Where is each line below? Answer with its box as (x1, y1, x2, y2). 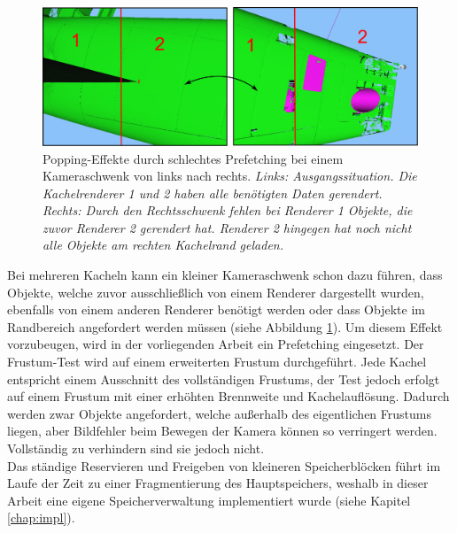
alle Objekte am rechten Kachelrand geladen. (43, 236, 283, 254)
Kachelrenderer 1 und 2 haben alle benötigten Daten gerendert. (43, 183, 383, 202)
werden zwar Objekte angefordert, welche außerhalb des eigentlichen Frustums (7, 404, 431, 422)
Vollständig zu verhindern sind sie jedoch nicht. (7, 439, 265, 458)
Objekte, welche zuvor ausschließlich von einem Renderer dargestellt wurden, (7, 282, 424, 301)
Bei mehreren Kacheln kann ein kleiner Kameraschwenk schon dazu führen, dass (7, 266, 443, 284)
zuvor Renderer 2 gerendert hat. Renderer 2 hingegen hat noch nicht (43, 218, 412, 236)
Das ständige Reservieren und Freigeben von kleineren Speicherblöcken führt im (7, 456, 441, 475)
